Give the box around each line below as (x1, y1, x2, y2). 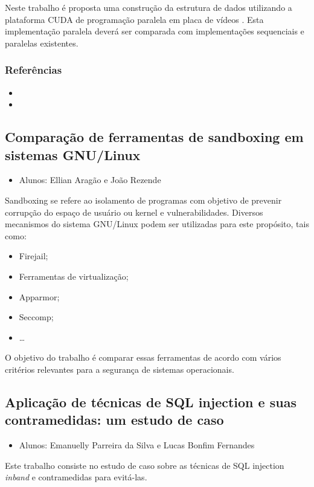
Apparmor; (19, 290, 60, 303)
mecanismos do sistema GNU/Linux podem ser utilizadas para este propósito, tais (5, 218, 309, 230)
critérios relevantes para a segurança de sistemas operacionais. (5, 363, 234, 375)
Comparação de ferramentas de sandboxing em (5, 127, 304, 146)
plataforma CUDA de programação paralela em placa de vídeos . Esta (5, 13, 264, 25)
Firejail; (19, 250, 48, 262)
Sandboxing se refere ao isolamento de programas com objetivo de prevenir (5, 193, 282, 206)
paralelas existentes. (5, 36, 78, 49)
